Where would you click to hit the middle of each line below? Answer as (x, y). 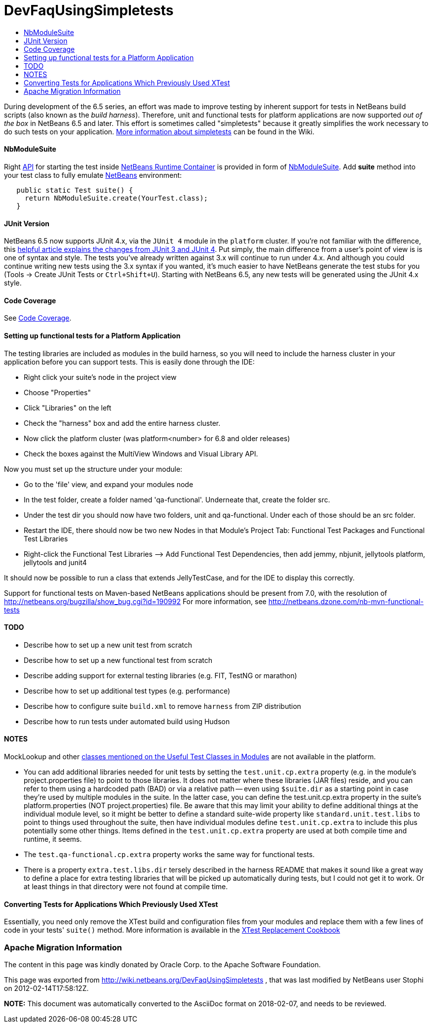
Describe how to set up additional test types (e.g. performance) (127, 691)
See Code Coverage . (38, 318)
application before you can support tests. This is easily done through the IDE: (129, 362)
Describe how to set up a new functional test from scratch (118, 660)
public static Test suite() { (75, 190)
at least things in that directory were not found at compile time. (126, 887)
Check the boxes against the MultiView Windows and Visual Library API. (141, 453)
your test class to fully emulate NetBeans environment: (93, 175)
